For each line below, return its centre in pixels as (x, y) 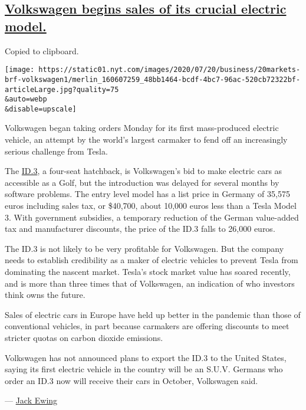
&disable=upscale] (41, 109)
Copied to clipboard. (42, 50)
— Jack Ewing (31, 400)
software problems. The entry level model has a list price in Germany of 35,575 (147, 194)
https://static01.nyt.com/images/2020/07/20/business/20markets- (170, 70)
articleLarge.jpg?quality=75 (62, 89)
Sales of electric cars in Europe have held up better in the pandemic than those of (153, 314)
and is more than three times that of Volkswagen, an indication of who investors (150, 283)
